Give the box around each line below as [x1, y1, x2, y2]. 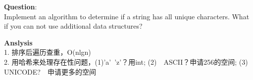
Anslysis [4, 37, 33, 47]
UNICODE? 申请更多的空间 [4, 66, 96, 77]
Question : [4, 1, 37, 11]
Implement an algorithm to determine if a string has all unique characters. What [4, 11, 250, 21]
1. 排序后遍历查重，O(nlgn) [4, 47, 91, 57]
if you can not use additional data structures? [4, 21, 143, 31]
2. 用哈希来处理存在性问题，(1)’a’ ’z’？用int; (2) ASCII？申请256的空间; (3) [4, 56, 248, 67]
